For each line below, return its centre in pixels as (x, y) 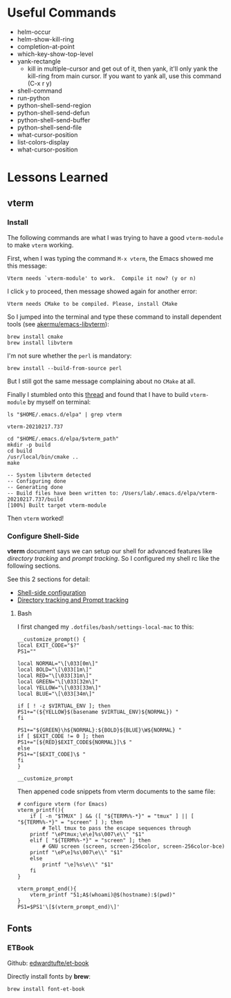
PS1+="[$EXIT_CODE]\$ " (52, 755)
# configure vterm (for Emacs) (62, 804)
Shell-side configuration (52, 593)
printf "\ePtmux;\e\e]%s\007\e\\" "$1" (87, 835)
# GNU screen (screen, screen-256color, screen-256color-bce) (134, 847)
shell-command (39, 91)
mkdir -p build (29, 445)
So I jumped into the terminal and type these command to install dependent (114, 317)
